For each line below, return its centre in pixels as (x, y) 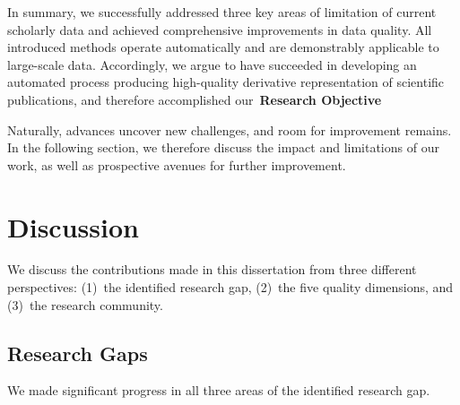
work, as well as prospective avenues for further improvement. (177, 164)
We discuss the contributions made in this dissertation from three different (212, 269)
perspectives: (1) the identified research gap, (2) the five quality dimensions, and (230, 287)
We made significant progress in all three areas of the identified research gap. (219, 390)
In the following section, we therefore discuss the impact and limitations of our (223, 147)
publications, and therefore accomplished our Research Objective (195, 99)
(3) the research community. (85, 304)
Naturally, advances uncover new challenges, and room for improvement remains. (230, 129)
